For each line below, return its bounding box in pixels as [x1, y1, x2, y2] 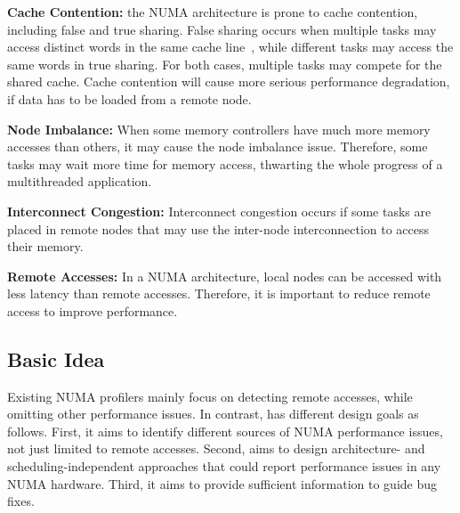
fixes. [7, 492, 35, 510]
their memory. [7, 237, 84, 256]
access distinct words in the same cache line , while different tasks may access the [7, 37, 454, 56]
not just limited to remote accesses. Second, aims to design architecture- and [7, 439, 425, 458]
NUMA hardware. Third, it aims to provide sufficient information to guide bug [7, 474, 437, 493]
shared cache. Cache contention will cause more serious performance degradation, [7, 72, 450, 91]
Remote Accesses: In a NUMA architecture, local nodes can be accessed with [7, 266, 442, 285]
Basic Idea [7, 345, 105, 372]
